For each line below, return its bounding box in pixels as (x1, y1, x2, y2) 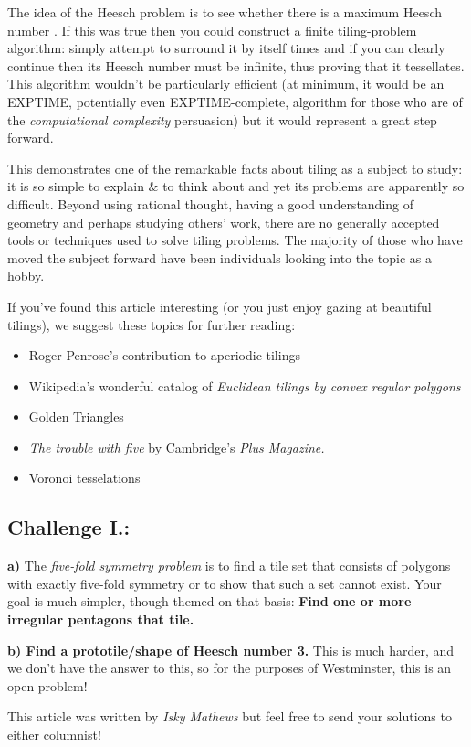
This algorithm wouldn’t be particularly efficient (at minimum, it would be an (7, 74, 445, 93)
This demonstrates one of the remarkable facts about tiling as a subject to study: (7, 158, 463, 177)
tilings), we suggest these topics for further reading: (7, 315, 296, 334)
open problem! (7, 676, 88, 695)
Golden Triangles (28, 407, 124, 426)
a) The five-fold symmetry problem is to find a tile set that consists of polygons (7, 556, 451, 575)
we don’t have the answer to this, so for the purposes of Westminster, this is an (7, 658, 452, 678)
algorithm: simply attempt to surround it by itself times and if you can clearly (7, 38, 445, 58)
